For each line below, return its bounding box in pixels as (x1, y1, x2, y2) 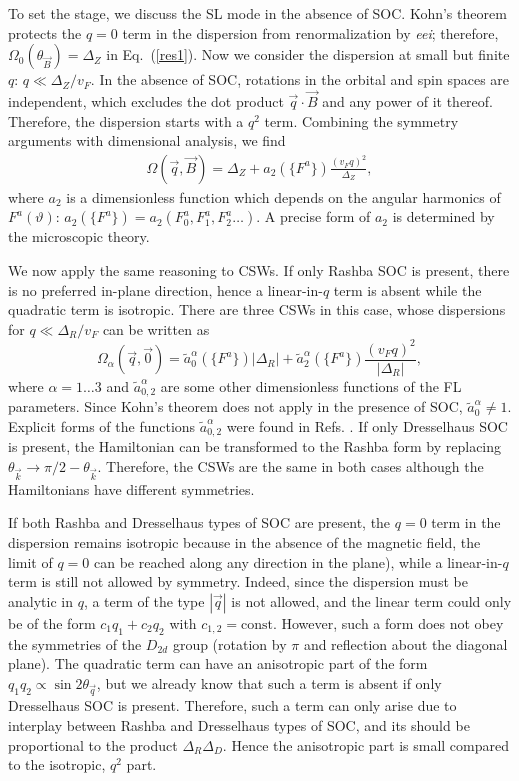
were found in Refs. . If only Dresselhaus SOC (226, 415, 508, 436)
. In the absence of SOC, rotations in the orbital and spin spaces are (90, 69, 510, 90)
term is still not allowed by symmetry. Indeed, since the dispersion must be (8, 571, 468, 592)
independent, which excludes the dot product (8, 91, 284, 111)
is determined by (392, 206, 495, 227)
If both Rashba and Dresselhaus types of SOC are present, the (8, 512, 391, 533)
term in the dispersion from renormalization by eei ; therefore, (122, 22, 499, 43)
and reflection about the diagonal (303, 633, 508, 654)
